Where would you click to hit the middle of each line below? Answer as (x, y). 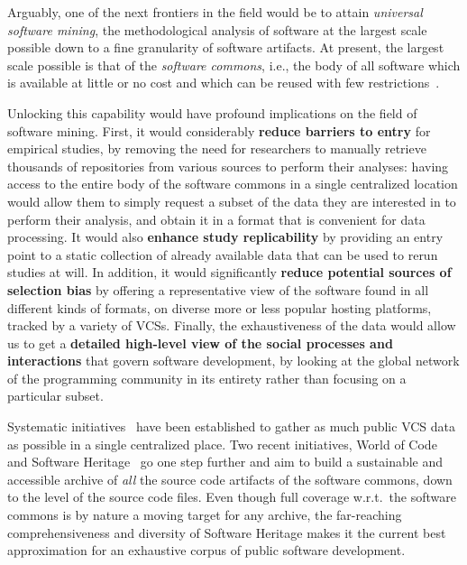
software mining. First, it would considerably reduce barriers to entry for (219, 130)
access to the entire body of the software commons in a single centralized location (233, 184)
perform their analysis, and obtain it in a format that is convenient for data (216, 219)
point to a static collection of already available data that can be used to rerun (223, 254)
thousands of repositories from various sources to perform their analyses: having (228, 166)
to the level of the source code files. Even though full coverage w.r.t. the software (232, 497)
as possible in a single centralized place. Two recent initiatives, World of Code (222, 444)
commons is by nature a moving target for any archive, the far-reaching (205, 515)
